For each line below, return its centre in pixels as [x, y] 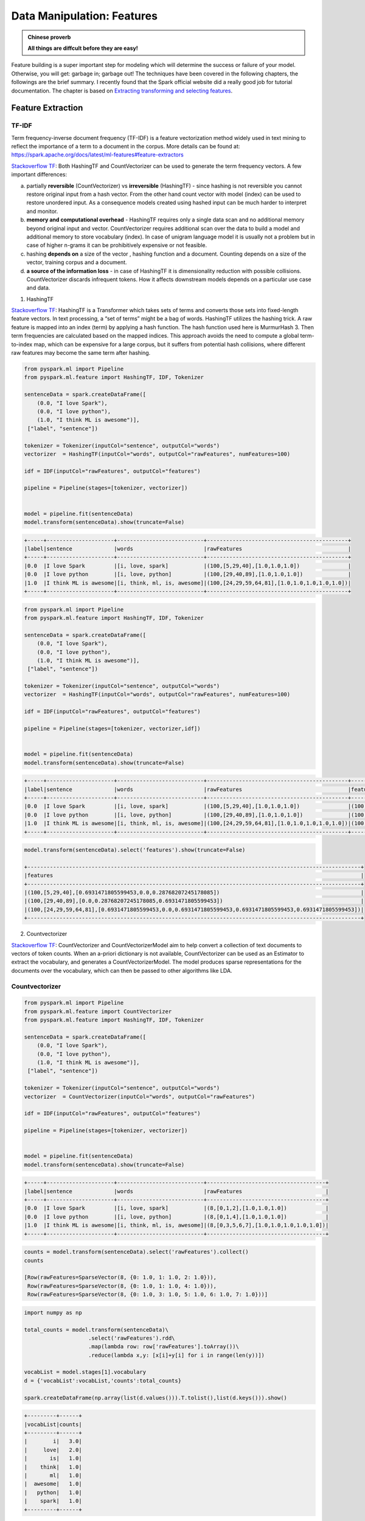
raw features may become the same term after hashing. [81, 353]
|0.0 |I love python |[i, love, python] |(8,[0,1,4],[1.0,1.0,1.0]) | [176, 1216]
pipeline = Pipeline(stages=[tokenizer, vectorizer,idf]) [112, 729]
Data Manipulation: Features [85, 16]
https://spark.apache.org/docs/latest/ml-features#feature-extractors [97, 155]
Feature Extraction [47, 108]
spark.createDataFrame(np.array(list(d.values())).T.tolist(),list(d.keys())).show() [155, 1397]
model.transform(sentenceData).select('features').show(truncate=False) [135, 850]
